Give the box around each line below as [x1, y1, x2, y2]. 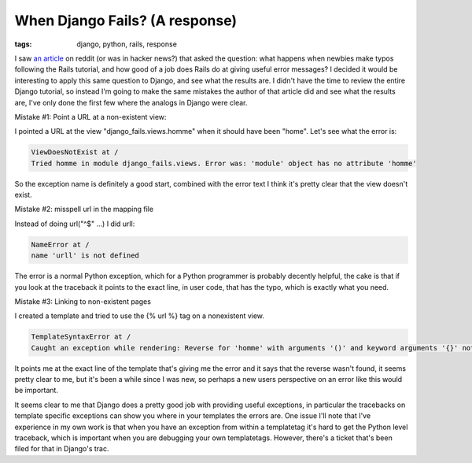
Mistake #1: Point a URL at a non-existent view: [14, 112, 167, 121]
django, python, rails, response [76, 39, 177, 49]
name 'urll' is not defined [31, 251, 139, 260]
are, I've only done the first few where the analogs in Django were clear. [14, 98, 248, 107]
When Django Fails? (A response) [14, 12, 238, 29]
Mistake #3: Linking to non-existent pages [14, 296, 151, 306]
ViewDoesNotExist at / [31, 148, 119, 157]
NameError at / [31, 240, 90, 249]
